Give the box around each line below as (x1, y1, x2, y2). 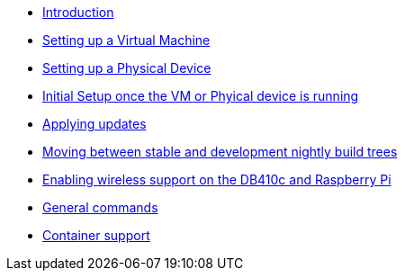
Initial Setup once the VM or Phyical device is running (42, 88, 359, 103)
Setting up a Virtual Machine (42, 32, 211, 48)
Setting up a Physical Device (42, 60, 211, 76)
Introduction (42, 4, 114, 20)
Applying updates (42, 116, 147, 131)
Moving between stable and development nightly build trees (42, 144, 398, 159)
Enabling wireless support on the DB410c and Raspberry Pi (42, 172, 391, 187)
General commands (42, 200, 158, 215)
